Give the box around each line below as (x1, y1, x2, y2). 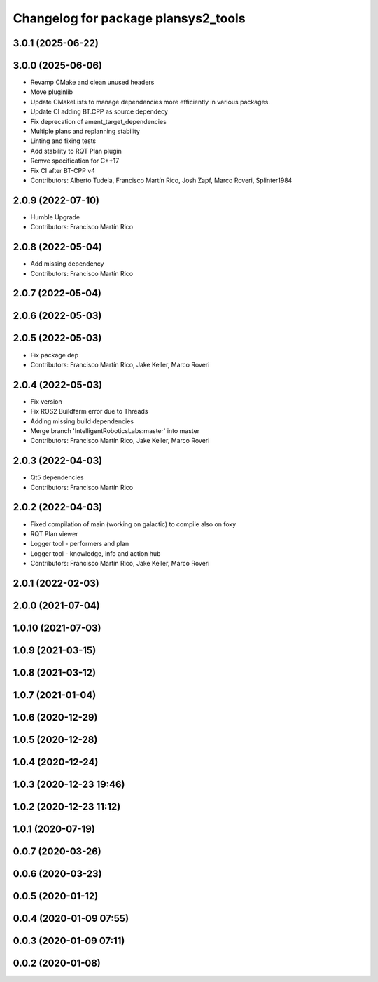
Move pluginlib (30, 88, 73, 96)
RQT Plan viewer (30, 529, 78, 538)
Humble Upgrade (30, 212, 80, 221)
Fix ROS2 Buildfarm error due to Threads (30, 407, 148, 416)
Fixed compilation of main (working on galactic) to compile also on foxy (30, 519, 237, 528)
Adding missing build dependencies (30, 417, 134, 425)
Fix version (30, 397, 62, 406)
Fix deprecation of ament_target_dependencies (30, 117, 167, 125)
